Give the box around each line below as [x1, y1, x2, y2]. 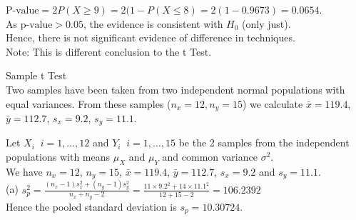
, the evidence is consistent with [83, 16, 223, 31]
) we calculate [242, 96, 303, 111]
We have [6, 164, 43, 179]
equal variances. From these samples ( [6, 96, 171, 111]
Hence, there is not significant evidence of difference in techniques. [6, 30, 295, 45]
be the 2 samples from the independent [178, 135, 350, 150]
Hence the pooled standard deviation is [6, 199, 177, 214]
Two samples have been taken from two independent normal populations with [6, 81, 345, 96]
